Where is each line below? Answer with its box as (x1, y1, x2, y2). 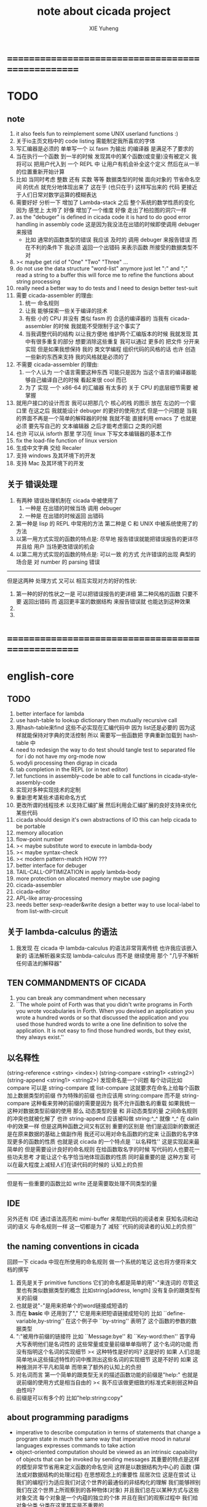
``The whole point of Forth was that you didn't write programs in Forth (15, 1001, 193, 1008)
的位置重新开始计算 (15, 168, 65, 175)
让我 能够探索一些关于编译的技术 (25, 307, 108, 314)
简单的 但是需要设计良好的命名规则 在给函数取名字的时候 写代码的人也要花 (7, 1146, 195, 1153)
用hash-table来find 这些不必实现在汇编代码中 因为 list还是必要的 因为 (15, 723, 190, 731)
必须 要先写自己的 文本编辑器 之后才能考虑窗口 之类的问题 (15, 422, 162, 430)
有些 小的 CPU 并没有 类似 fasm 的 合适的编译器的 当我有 (25, 315, 170, 322)
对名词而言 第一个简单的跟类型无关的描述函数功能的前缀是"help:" (15, 1371, 181, 1378)
